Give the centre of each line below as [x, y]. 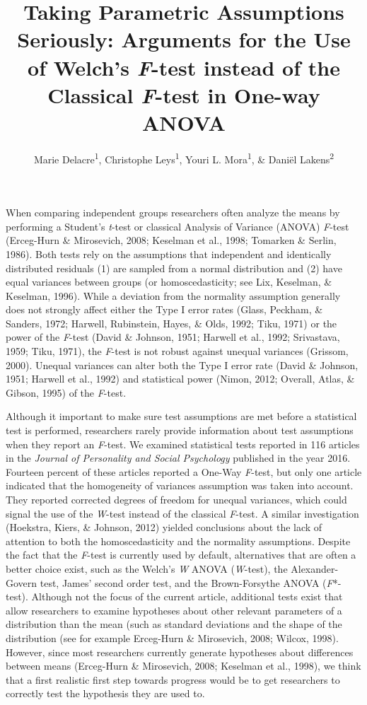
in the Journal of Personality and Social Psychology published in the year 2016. [178, 458]
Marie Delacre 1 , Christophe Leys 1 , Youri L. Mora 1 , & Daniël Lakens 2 [184, 158]
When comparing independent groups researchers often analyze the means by [173, 212]
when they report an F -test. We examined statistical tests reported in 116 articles [183, 444]
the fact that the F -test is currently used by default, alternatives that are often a [181, 555]
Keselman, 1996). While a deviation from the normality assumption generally [173, 295]
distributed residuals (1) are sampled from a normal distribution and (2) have [174, 268]
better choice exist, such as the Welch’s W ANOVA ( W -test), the [147, 568]
